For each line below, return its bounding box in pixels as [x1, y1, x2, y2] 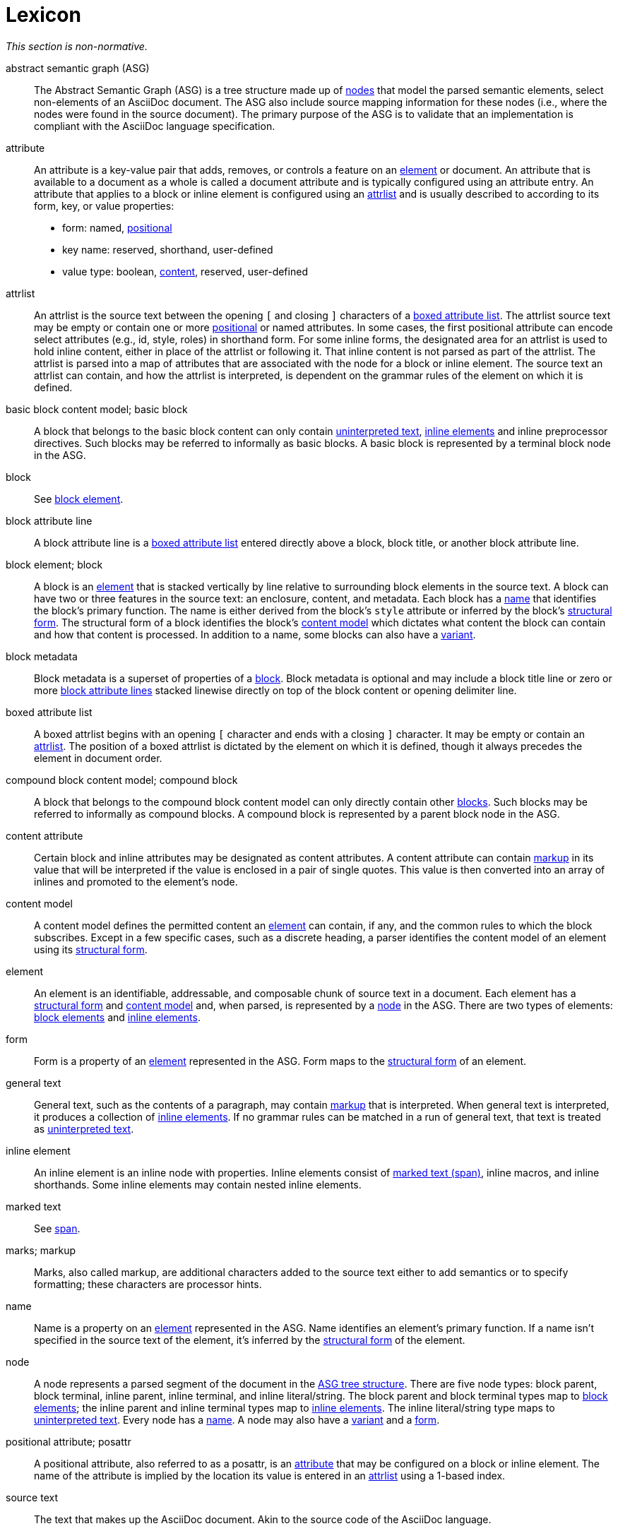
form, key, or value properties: [34, 199, 174, 212]
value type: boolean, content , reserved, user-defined [62, 265, 308, 278]
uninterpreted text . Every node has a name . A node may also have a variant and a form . [34, 1413, 440, 1426]
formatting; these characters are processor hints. [34, 1277, 262, 1290]
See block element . [34, 492, 124, 505]
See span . [34, 1222, 81, 1234]
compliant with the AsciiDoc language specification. [34, 119, 275, 132]
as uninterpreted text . [34, 1122, 134, 1135]
